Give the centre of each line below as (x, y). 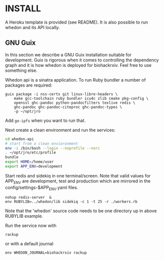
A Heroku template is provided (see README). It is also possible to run (77, 22)
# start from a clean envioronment (42, 144)
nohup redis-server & (28, 198)
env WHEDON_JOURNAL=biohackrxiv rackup (46, 253)
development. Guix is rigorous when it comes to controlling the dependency (82, 60)
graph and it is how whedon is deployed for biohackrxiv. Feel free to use (78, 65)
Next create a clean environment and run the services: (60, 130)
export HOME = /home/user (30, 162)
